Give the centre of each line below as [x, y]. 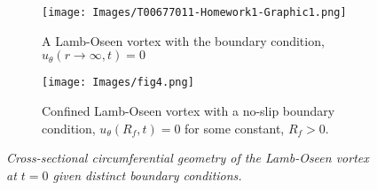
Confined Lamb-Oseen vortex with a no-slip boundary [188, 110]
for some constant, [235, 128]
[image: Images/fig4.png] [118, 83]
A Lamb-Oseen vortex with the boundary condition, [183, 40]
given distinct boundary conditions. [147, 175]
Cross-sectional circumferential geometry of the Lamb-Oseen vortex [188, 158]
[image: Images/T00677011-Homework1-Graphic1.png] [194, 12]
